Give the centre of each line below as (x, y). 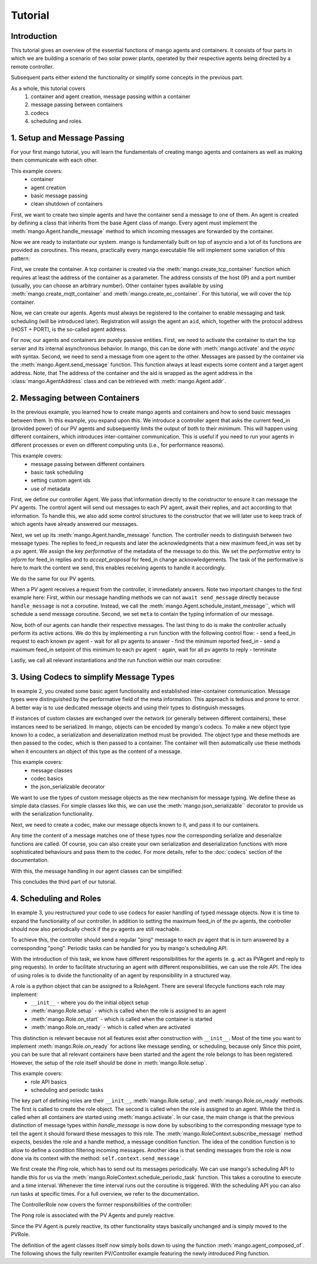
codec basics (47, 778)
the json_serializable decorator (68, 787)
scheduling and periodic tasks (67, 1089)
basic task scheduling (57, 472)
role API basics (49, 1082)
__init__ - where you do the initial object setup (90, 1003)
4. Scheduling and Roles (56, 899)
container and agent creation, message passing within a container (111, 96)
